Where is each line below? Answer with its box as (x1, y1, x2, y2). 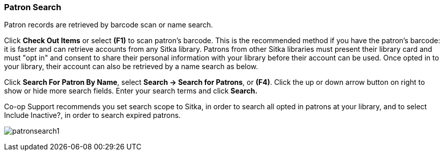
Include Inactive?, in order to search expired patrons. (4, 111, 181, 120)
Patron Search (4, 2, 62, 12)
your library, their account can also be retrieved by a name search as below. (4, 62, 258, 71)
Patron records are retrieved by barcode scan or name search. (4, 20, 213, 29)
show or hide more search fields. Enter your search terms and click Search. (4, 86, 258, 96)
